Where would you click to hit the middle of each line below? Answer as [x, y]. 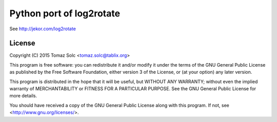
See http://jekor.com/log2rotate [43, 29]
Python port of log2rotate [65, 13]
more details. [23, 96]
